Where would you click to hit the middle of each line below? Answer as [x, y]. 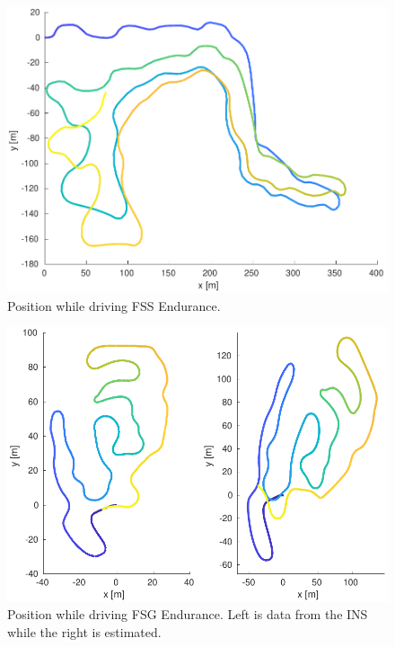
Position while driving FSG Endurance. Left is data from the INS [188, 614]
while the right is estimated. [84, 631]
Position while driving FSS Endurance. [114, 305]
